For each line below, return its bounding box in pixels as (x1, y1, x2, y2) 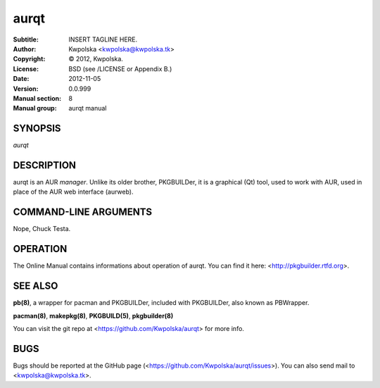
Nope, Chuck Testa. (13, 225, 71, 233)
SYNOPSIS (13, 123, 61, 134)
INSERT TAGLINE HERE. (68, 35, 138, 44)
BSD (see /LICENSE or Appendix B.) (68, 64, 172, 73)
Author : (13, 44, 37, 53)
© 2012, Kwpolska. (68, 55, 123, 63)
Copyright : (13, 55, 46, 63)
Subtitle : (13, 35, 39, 44)
